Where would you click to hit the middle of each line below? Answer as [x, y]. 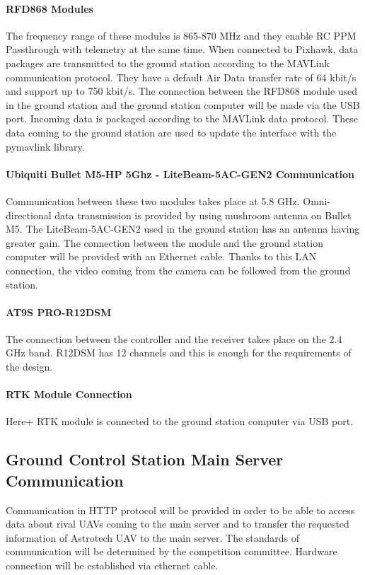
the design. [29, 367]
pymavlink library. [45, 146]
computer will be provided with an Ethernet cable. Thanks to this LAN [161, 256]
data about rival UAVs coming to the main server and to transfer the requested [178, 524]
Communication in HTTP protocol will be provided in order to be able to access [180, 510]
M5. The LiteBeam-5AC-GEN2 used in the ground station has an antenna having [183, 229]
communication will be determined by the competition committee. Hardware [172, 551]
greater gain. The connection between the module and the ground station [164, 242]
